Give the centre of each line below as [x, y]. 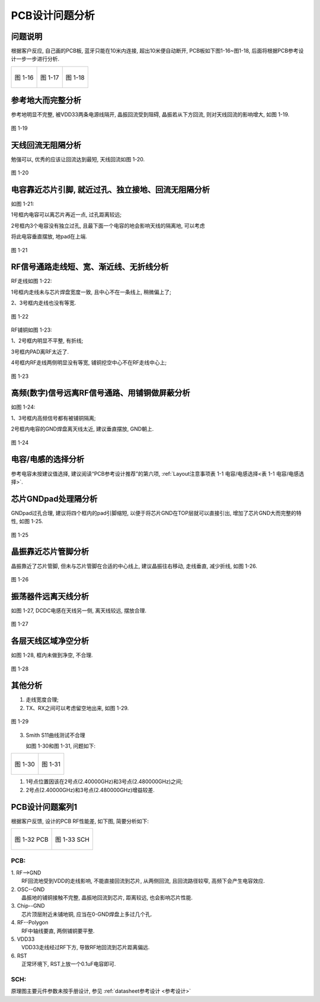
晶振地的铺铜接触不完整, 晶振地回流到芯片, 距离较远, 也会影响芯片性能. [107, 897]
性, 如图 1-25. [27, 521]
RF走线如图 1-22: [31, 281]
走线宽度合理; [42, 699]
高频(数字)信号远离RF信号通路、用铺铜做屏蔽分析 [100, 393]
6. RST [19, 956]
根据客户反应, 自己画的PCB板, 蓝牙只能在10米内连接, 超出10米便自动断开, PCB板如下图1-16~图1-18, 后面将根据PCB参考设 [157, 51]
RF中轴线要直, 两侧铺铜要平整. [58, 931]
